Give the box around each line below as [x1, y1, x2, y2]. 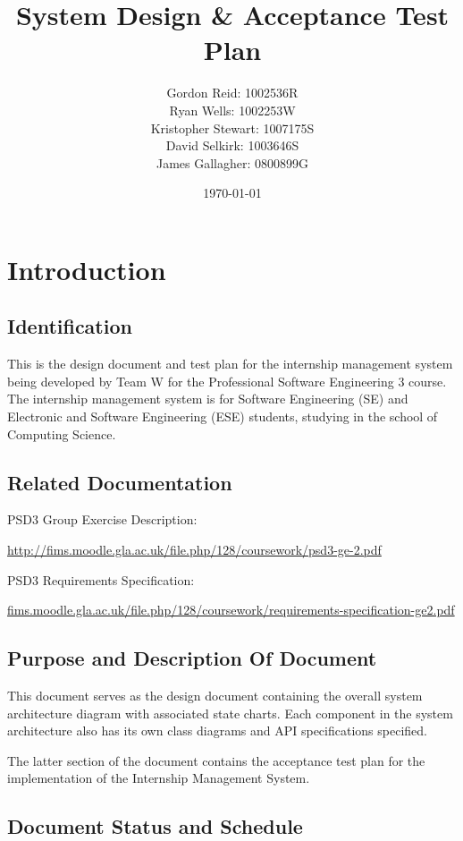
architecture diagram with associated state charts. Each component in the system [7, 703, 453, 722]
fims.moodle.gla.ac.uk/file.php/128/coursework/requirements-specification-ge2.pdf [7, 600, 455, 619]
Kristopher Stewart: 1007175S [150, 118, 315, 137]
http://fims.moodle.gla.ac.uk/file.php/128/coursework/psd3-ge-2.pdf [7, 540, 382, 559]
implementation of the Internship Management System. [7, 769, 310, 787]
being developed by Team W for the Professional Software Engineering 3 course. [7, 371, 447, 390]
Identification [7, 312, 132, 340]
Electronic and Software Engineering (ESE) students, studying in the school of [7, 407, 438, 426]
